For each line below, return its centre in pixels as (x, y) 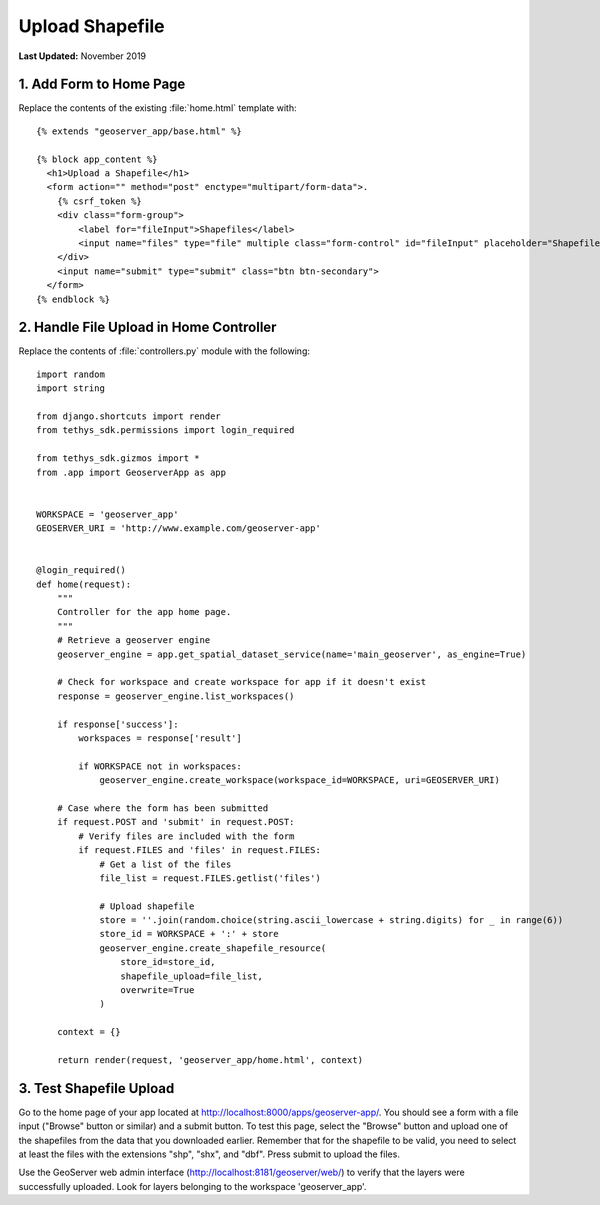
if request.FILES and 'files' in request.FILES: (200, 850)
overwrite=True (157, 990)
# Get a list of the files (165, 864)
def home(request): (84, 584)
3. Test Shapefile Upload (96, 1088)
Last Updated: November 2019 (82, 56)
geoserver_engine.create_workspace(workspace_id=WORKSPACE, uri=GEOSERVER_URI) (299, 780)
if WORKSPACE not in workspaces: (160, 766)
